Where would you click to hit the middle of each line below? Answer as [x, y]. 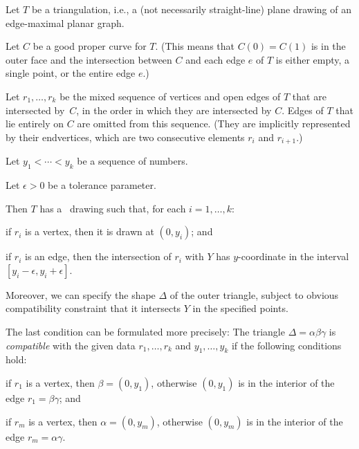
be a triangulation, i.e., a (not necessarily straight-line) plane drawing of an [191, 9]
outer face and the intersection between [89, 59]
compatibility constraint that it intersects [93, 308]
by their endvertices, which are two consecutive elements [125, 137]
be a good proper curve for [90, 46]
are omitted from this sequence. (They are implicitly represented [214, 123]
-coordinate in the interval [294, 256]
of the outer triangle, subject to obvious [254, 294]
